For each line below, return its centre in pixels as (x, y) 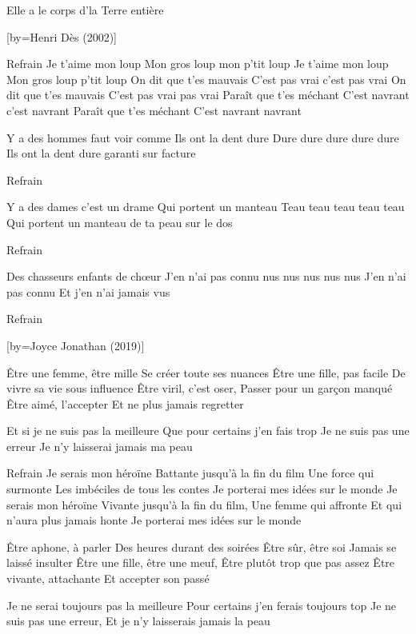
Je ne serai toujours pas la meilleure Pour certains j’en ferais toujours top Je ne (202, 605)
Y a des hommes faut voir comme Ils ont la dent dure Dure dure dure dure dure (203, 137)
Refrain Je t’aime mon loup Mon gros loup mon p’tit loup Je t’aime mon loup (198, 64)
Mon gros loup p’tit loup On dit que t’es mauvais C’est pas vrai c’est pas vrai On (206, 79)
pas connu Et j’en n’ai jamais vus (88, 291)
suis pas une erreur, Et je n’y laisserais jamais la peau (138, 621)
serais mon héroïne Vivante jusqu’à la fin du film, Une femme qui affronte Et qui (204, 504)
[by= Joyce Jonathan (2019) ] (76, 345)
